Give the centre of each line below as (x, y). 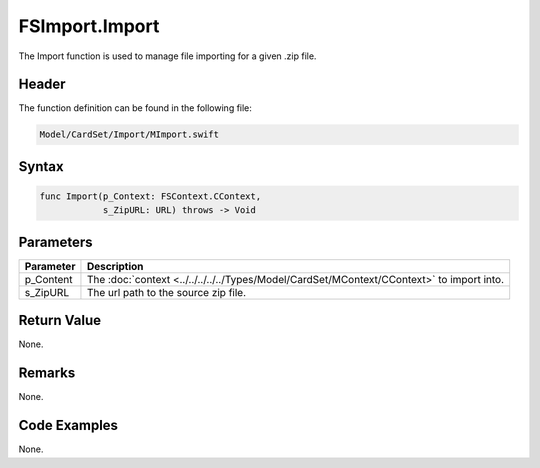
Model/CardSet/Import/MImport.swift (129, 134)
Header (42, 84)
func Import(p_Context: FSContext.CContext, (150, 196)
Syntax (41, 166)
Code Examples (68, 425)
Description (115, 266)
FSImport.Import (89, 26)
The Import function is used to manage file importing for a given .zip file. (167, 56)
